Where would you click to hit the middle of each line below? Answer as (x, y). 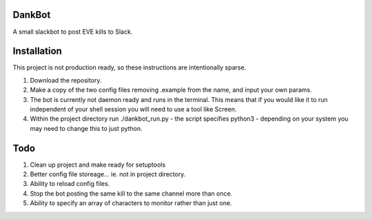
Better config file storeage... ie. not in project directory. (108, 174)
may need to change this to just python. (86, 128)
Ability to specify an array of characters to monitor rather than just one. (131, 203)
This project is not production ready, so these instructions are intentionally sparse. (130, 67)
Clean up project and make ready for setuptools (98, 165)
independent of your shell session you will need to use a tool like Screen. (133, 109)
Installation (37, 51)
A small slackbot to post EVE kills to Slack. (73, 32)
